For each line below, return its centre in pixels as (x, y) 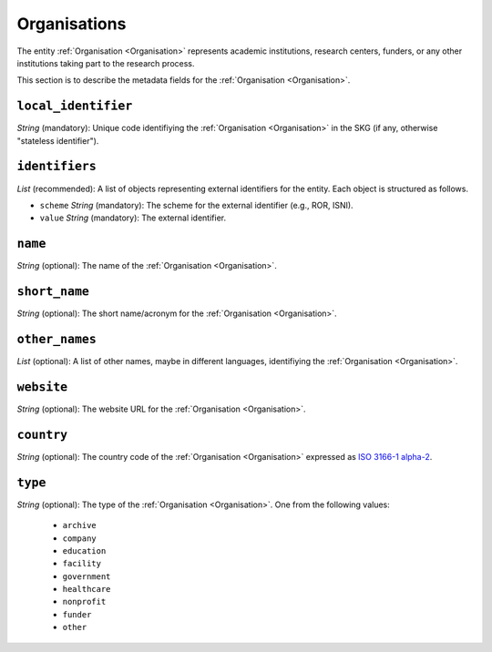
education (84, 550)
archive (80, 525)
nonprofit (84, 602)
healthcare (87, 589)
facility (82, 564)
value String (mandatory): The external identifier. (133, 218)
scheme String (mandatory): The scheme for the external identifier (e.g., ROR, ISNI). (197, 205)
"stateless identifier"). (58, 140)
